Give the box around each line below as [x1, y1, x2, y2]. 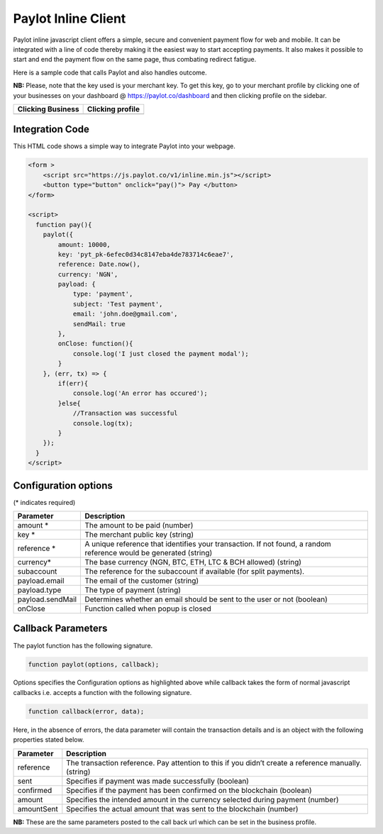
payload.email [17, 576, 65, 585]
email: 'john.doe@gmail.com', [72, 310, 178, 318]
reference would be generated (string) [84, 548, 213, 557]
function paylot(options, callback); [28, 660, 160, 668]
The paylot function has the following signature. [13, 641, 153, 650]
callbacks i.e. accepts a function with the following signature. [13, 688, 192, 696]
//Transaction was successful [72, 409, 178, 418]
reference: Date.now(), [57, 260, 141, 269]
